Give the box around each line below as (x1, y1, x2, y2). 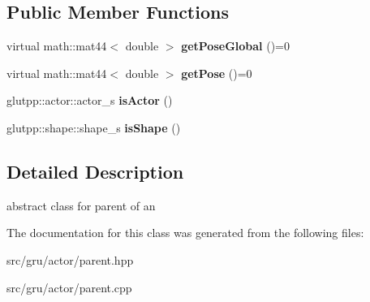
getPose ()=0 (181, 64, 252, 81)
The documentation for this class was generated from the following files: (6, 224, 364, 241)
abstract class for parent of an (6, 196, 156, 214)
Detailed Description (6, 158, 184, 183)
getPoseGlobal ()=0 (181, 37, 290, 54)
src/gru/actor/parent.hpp (6, 251, 134, 268)
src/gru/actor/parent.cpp (6, 278, 132, 296)
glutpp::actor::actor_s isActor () (6, 92, 173, 109)
